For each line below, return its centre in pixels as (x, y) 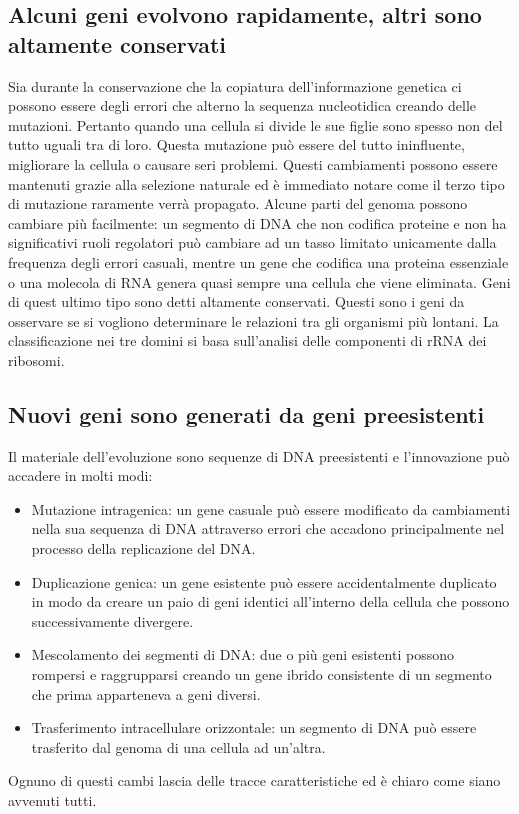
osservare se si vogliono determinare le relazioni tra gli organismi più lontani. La (253, 320)
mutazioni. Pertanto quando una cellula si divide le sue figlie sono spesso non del (255, 124)
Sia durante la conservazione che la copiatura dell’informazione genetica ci (235, 85)
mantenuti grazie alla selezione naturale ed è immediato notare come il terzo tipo (256, 183)
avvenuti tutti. (52, 800)
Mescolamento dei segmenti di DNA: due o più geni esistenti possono (242, 654)
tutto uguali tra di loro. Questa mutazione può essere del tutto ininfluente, (236, 144)
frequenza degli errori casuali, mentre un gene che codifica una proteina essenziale (258, 261)
